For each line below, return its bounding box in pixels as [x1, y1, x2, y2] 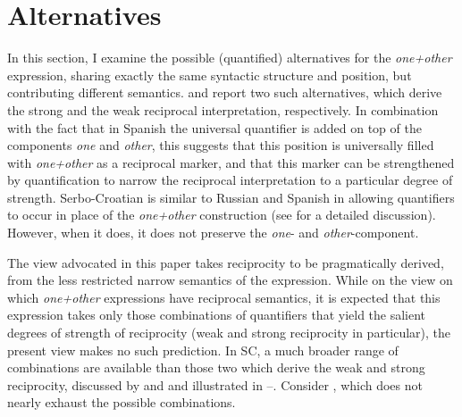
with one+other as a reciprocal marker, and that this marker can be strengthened [7, 153, 455, 171]
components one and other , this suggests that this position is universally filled [7, 136, 434, 154]
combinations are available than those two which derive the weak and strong [7, 358, 425, 377]
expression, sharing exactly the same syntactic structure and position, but [7, 65, 412, 84]
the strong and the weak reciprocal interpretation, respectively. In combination [7, 100, 439, 119]
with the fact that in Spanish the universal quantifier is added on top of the [7, 118, 422, 137]
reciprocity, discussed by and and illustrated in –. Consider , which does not [7, 375, 423, 394]
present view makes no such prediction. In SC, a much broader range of [7, 340, 399, 359]
